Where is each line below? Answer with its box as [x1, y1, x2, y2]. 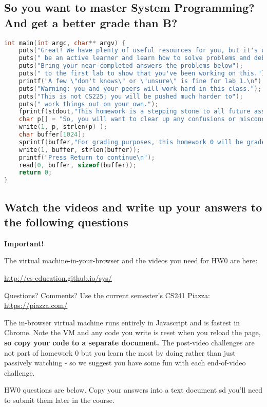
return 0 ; [18, 169, 52, 177]
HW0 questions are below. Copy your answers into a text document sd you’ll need [4, 384, 262, 395]
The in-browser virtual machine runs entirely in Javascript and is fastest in [4, 317, 240, 327]
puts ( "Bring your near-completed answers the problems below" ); [18, 62, 243, 70]
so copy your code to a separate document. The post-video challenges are [4, 337, 255, 347]
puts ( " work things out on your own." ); [18, 100, 159, 108]
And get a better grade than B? [4, 14, 178, 30]
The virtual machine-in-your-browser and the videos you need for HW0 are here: [4, 255, 258, 266]
